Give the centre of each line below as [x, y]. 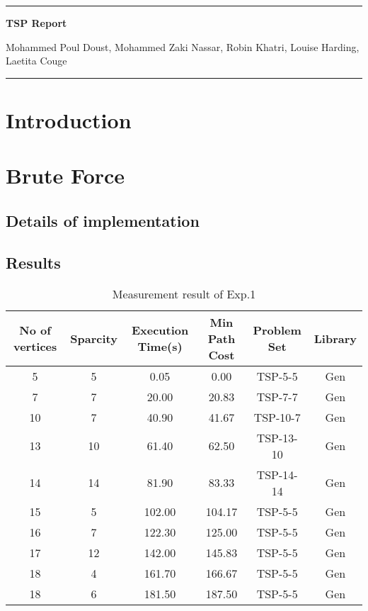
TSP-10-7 [277, 417]
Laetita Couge [36, 61]
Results [33, 262]
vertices [35, 347]
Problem [277, 330]
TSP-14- [277, 474]
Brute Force [65, 175]
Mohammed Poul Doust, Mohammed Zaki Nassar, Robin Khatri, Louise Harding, [183, 46]
